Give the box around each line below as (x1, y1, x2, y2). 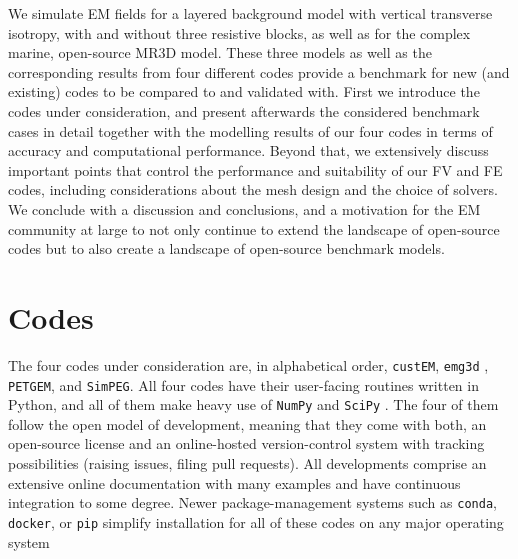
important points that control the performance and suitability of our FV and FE (8, 159, 503, 180)
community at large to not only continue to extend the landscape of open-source (8, 218, 500, 239)
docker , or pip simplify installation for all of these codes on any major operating (8, 511, 504, 532)
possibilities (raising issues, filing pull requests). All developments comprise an (8, 453, 487, 473)
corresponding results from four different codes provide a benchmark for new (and (8, 61, 510, 82)
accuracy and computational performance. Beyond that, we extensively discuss (8, 140, 489, 161)
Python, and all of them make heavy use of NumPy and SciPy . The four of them (8, 394, 499, 415)
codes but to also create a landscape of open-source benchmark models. (8, 238, 445, 259)
